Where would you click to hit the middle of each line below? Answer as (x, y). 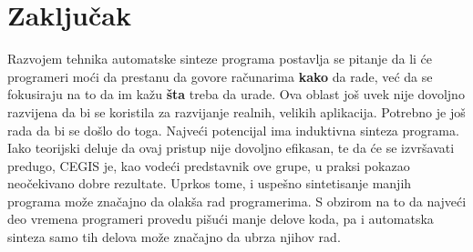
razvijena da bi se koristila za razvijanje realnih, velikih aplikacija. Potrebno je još (236, 111)
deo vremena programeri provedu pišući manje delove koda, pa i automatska (221, 219)
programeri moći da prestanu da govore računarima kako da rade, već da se (220, 76)
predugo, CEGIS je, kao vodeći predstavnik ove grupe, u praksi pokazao (209, 165)
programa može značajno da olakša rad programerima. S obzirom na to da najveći (237, 201)
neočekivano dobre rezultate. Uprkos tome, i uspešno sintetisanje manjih (210, 183)
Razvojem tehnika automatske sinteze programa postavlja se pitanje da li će (220, 59)
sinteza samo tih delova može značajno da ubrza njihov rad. (174, 237)
